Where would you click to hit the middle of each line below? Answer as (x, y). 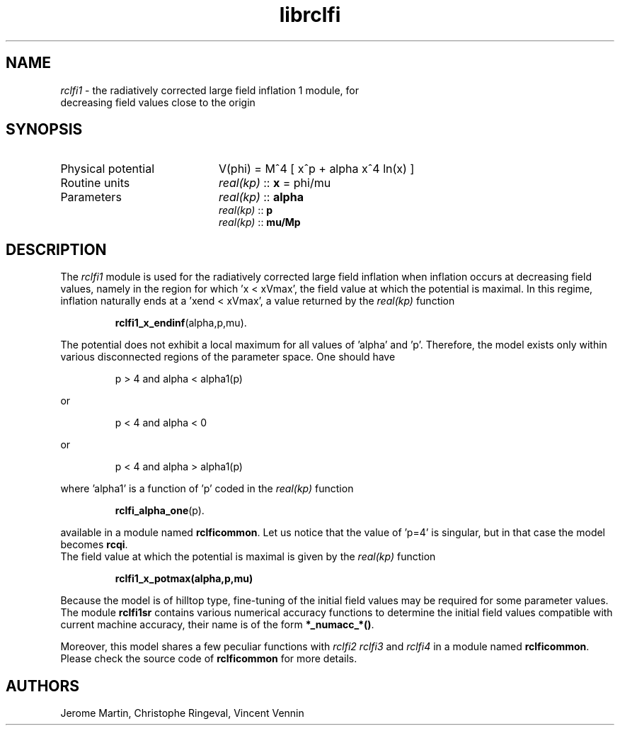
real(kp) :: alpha (261, 197)
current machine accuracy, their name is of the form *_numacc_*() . (217, 625)
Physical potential (108, 169)
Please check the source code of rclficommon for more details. (209, 659)
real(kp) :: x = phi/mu (275, 183)
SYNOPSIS (44, 130)
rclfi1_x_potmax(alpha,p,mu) (184, 579)
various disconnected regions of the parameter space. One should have (228, 357)
